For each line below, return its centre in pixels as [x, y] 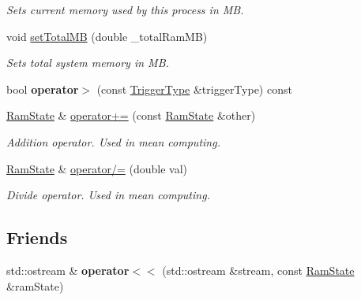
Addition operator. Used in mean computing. [113, 141]
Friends [37, 237]
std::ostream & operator [68, 270]
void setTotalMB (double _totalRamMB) [107, 36]
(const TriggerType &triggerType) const [194, 89]
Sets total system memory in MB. [88, 63]
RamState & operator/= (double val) [97, 168]
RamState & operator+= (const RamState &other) [131, 115]
